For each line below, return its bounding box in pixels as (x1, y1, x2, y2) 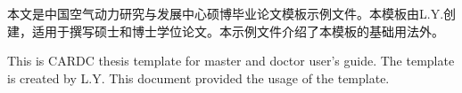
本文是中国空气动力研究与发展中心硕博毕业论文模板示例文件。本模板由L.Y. (7, 4, 444, 22)
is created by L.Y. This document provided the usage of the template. (7, 68, 390, 87)
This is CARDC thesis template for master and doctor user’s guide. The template (7, 51, 455, 70)
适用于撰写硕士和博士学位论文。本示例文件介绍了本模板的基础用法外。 (31, 21, 444, 40)
